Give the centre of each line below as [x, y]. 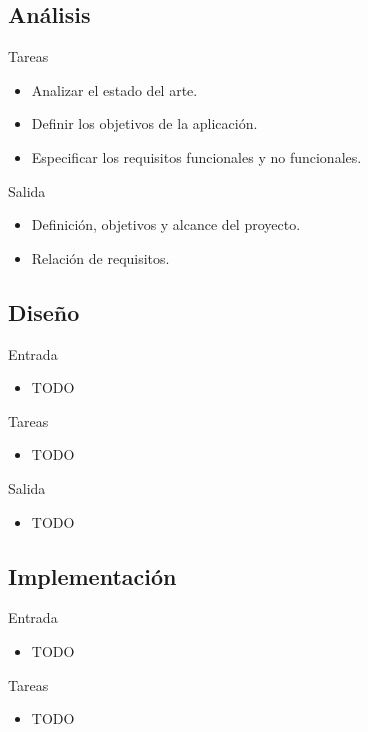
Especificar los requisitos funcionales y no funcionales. [196, 156]
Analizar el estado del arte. [114, 89]
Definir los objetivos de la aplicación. [144, 123]
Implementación [92, 575]
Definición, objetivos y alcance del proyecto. [166, 224]
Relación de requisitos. [100, 257]
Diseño [44, 311]
